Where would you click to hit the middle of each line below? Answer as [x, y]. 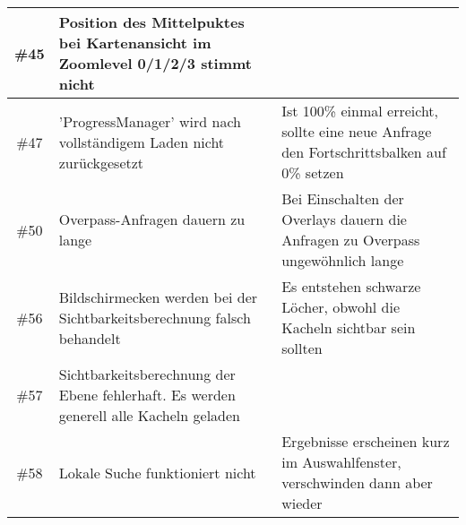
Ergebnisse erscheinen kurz [366, 441]
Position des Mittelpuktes [151, 22]
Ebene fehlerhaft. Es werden [147, 395]
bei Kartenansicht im [135, 43]
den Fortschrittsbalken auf [364, 152]
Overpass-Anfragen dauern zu [152, 219]
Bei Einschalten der [343, 198]
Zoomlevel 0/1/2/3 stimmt [155, 63]
